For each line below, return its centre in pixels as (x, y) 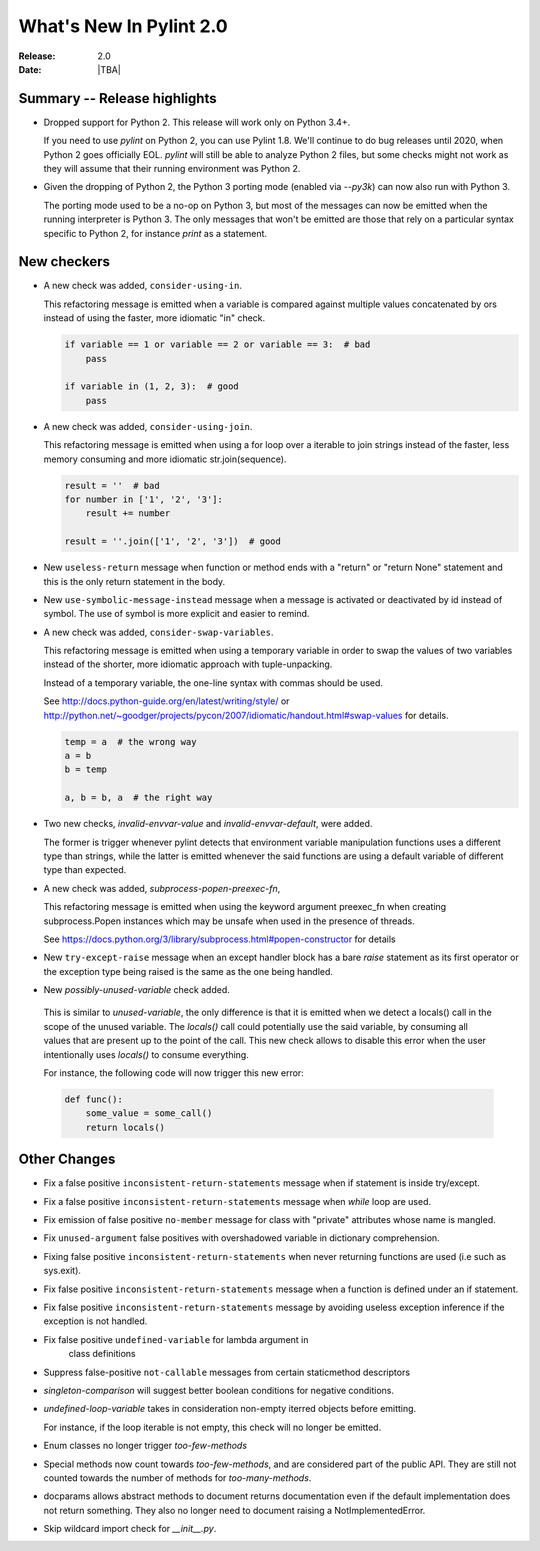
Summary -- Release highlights (117, 98)
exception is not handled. (95, 1321)
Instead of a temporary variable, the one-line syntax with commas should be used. (213, 682)
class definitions (102, 1354)
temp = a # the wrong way (130, 741)
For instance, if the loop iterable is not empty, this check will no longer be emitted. (212, 1427)
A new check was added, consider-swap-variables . (158, 632)
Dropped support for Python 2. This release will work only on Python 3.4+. (197, 122)
